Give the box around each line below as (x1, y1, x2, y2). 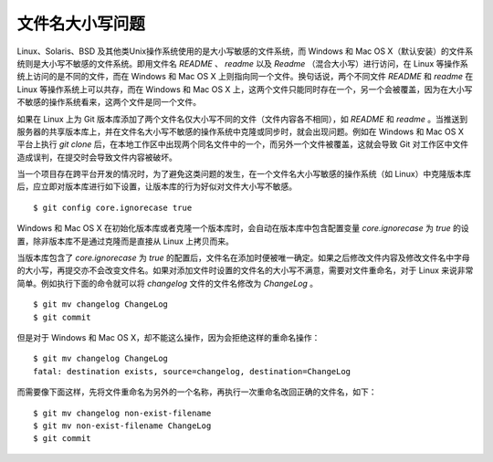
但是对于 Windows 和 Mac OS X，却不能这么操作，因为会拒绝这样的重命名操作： (16, 331, 320, 342)
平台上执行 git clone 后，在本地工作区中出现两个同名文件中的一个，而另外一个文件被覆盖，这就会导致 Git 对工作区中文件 (16, 139, 469, 150)
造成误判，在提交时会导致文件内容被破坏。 (16, 152, 177, 163)
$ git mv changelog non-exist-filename (33, 407, 212, 418)
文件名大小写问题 (16, 14, 146, 34)
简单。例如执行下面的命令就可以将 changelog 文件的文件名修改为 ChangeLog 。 (16, 278, 319, 289)
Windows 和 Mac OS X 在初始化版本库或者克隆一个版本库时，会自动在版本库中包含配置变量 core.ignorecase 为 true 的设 (16, 223, 469, 234)
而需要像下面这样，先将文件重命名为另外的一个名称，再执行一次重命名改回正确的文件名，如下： (16, 386, 377, 397)
